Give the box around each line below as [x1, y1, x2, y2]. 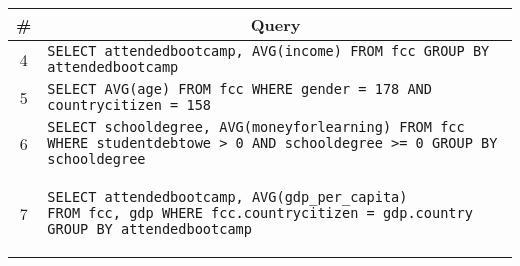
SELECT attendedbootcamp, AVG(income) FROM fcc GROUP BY [47, 43, 490, 59]
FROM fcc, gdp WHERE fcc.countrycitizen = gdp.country [47, 205, 473, 221]
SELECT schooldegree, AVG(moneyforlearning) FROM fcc [47, 119, 465, 135]
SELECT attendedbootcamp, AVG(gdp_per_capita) [47, 189, 408, 205]
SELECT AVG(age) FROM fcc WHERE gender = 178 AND [47, 81, 432, 97]
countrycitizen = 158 [47, 97, 212, 113]
